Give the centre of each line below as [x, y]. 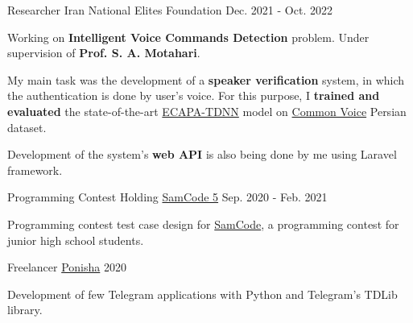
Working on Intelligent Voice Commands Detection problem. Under [188, 37]
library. [25, 310]
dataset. [27, 127]
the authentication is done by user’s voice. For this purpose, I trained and [194, 95]
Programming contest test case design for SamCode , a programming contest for [203, 224]
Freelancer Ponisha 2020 [67, 267]
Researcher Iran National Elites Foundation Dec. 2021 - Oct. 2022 [170, 10]
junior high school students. [76, 240]
